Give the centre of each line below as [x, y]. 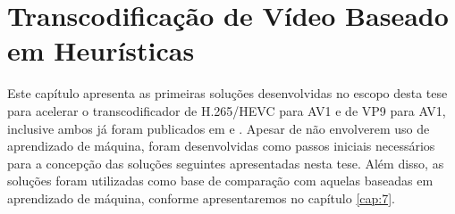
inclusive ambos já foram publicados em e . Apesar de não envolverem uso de [219, 128]
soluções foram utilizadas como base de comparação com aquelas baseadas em [220, 181]
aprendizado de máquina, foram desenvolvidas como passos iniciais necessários [221, 146]
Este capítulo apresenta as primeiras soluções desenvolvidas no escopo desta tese [227, 93]
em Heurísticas [101, 50]
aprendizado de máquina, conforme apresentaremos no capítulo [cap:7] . [201, 198]
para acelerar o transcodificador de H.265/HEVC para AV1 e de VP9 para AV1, [227, 110]
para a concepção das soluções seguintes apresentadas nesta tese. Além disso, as [226, 163]
